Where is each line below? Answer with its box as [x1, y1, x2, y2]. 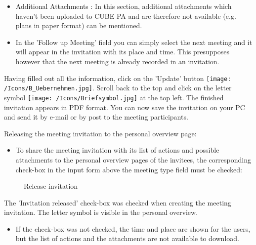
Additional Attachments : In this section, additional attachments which [15, 1, 232, 11]
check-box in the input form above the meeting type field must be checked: [15, 164, 242, 174]
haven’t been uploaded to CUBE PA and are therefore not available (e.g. [15, 10, 236, 21]
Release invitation [24, 181, 78, 191]
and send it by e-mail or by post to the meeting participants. [4, 112, 188, 122]
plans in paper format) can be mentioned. [15, 20, 142, 31]
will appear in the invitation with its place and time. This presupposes [15, 46, 229, 57]
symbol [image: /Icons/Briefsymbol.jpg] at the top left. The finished [4, 92, 224, 102]
